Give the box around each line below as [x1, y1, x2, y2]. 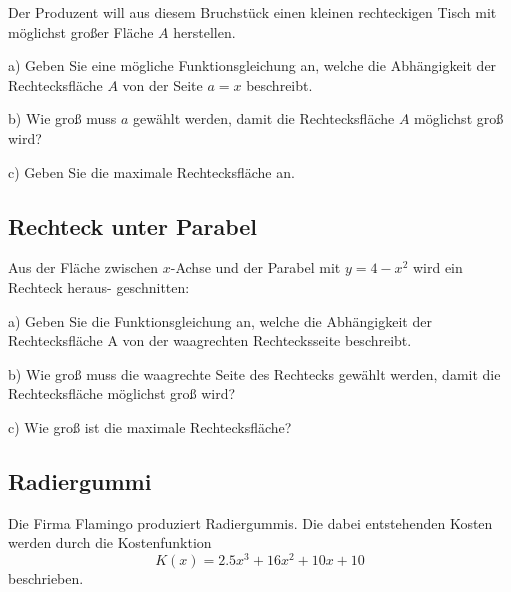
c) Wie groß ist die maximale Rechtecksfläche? [8, 416, 292, 437]
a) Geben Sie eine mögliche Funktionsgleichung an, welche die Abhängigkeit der [8, 55, 497, 76]
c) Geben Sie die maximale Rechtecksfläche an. [8, 161, 295, 182]
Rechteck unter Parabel [8, 210, 258, 241]
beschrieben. [8, 567, 84, 588]
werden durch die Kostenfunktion [8, 532, 212, 553]
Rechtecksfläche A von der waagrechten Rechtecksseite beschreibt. [8, 330, 412, 351]
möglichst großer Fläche [8, 21, 154, 42]
